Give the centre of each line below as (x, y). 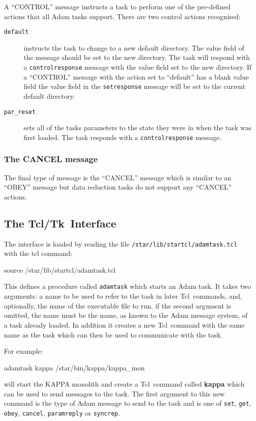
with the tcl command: (38, 253)
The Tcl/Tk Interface (60, 223)
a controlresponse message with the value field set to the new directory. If (138, 67)
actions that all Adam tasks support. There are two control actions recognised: (122, 16)
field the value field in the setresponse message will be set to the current (135, 86)
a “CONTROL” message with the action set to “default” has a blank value (136, 76)
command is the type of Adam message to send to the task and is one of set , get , (128, 403)
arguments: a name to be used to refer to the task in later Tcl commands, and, (123, 296)
